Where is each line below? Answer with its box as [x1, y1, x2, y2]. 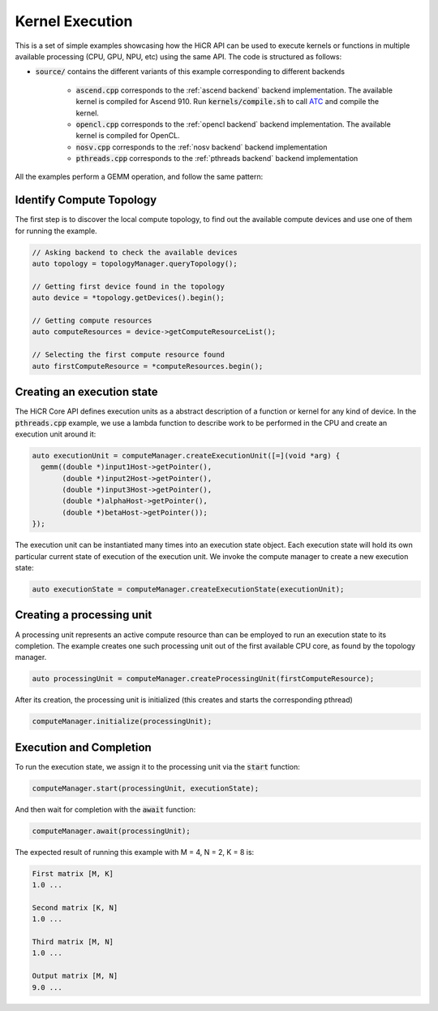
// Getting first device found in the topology [32, 281, 225, 291]
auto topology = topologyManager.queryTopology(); [32, 259, 238, 268]
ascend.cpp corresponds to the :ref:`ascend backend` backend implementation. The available [75, 85, 393, 95]
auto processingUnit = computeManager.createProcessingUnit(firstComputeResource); [32, 675, 375, 683]
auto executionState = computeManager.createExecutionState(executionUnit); [32, 585, 345, 593]
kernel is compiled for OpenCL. [75, 131, 180, 141]
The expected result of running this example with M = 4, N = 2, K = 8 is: [15, 847, 255, 857]
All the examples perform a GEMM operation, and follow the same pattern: [15, 171, 264, 182]
